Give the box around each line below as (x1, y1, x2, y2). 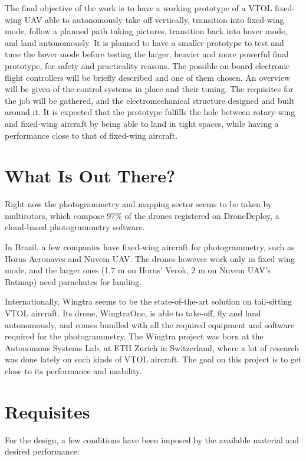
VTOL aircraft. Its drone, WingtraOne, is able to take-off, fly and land (5, 307, 261, 319)
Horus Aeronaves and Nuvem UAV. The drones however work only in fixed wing (5, 252, 295, 264)
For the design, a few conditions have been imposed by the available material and (5, 433, 300, 446)
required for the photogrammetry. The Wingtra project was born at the (5, 330, 264, 342)
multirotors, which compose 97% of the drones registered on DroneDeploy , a (5, 209, 279, 221)
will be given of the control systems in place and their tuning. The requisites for (5, 83, 294, 95)
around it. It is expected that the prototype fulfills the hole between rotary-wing (5, 106, 295, 118)
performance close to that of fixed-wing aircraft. (5, 129, 178, 141)
